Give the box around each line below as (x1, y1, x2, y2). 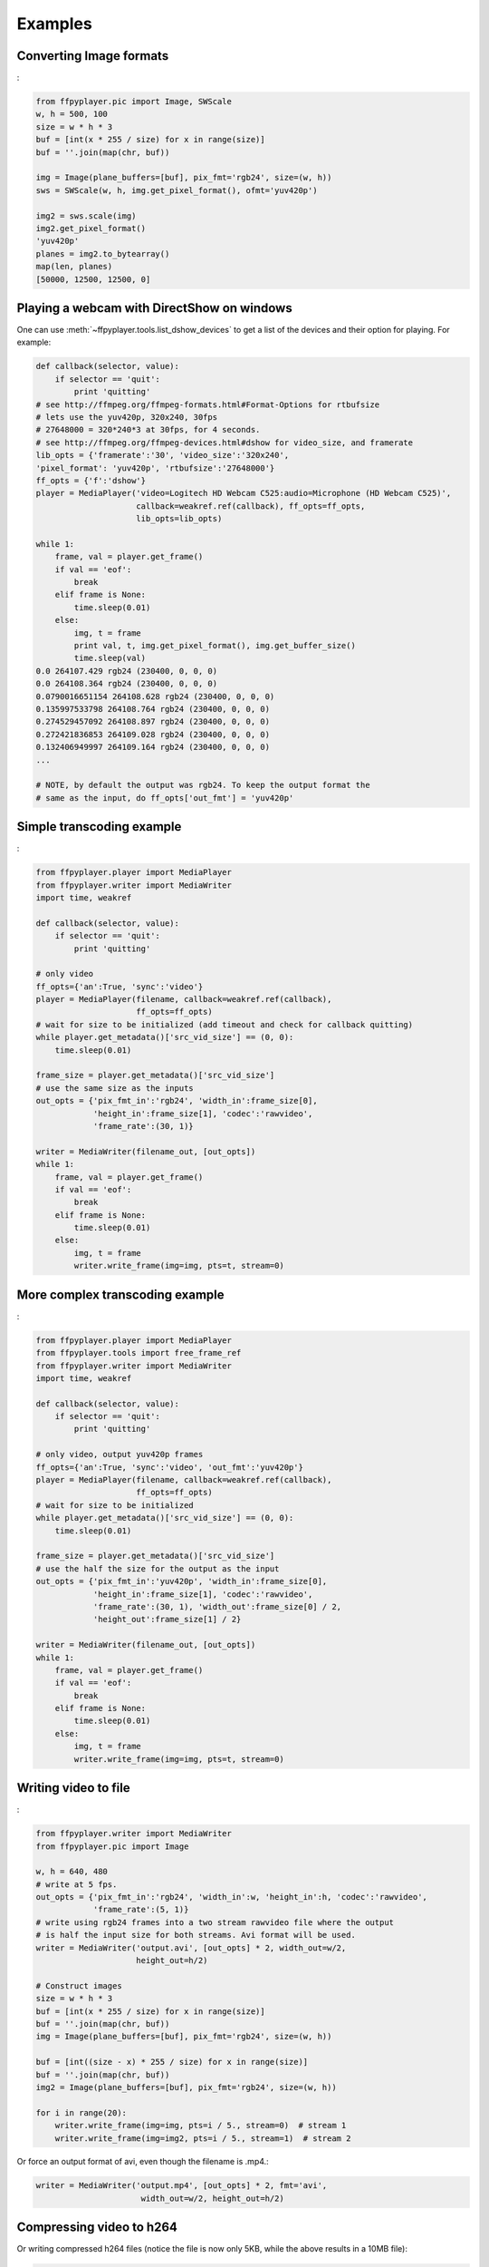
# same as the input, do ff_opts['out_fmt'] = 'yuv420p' (35, 793, 294, 803)
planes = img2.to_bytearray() (35, 248, 170, 258)
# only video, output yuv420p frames (35, 1449, 204, 1460)
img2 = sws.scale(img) (35, 210, 137, 221)
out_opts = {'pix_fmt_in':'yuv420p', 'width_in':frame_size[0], (35, 1576, 328, 1587)
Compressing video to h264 (16, 2220, 178, 2235)
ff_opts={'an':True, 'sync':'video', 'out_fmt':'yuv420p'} (35, 1462, 303, 1473)
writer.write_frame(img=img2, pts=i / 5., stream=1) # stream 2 (54, 2133, 351, 2144)
